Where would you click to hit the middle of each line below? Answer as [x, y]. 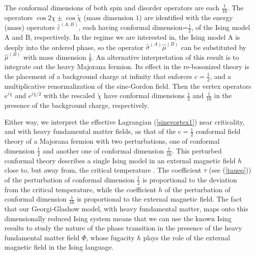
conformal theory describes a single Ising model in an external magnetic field [120, 160]
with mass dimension [55, 57]
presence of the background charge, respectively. [77, 105]
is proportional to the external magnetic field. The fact [159, 199]
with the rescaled [70, 95]
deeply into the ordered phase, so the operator [74, 47]
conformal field [218, 131]
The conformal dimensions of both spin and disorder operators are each [112, 7]
